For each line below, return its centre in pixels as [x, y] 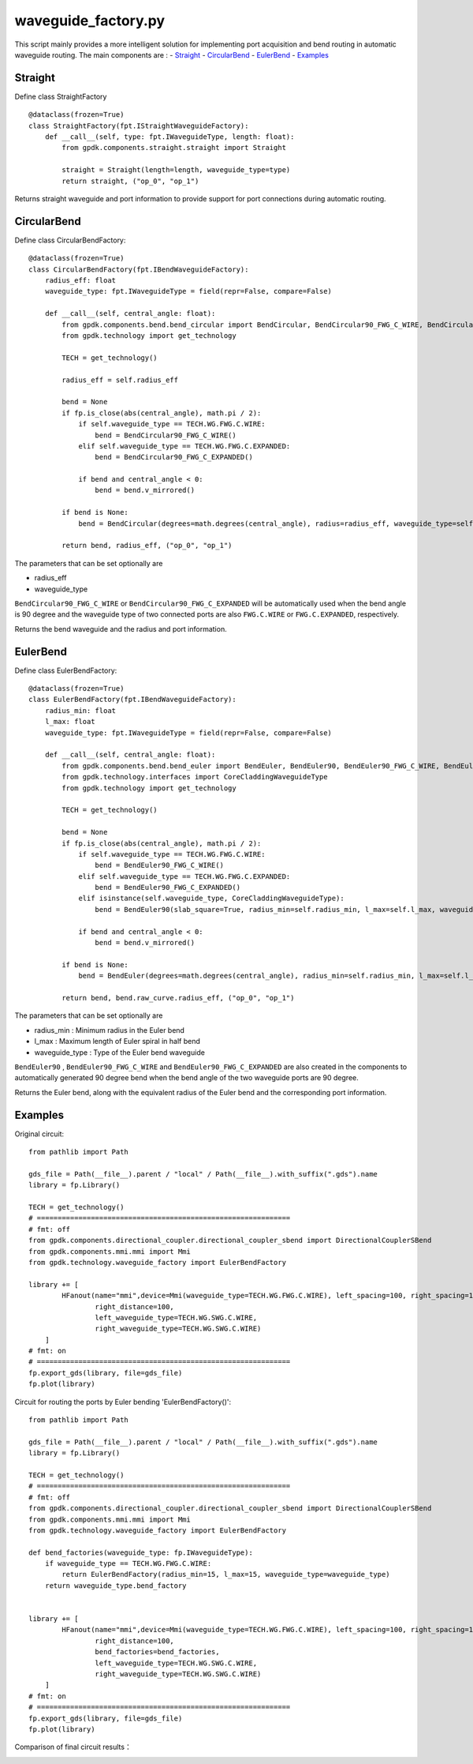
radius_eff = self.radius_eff [120, 380]
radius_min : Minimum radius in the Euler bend [110, 1030]
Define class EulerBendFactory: [66, 670]
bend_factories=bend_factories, [157, 1652]
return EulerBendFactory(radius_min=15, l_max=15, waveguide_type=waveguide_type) [226, 1574]
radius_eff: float [80, 281]
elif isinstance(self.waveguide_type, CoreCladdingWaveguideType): [211, 899]
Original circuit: [39, 1134]
